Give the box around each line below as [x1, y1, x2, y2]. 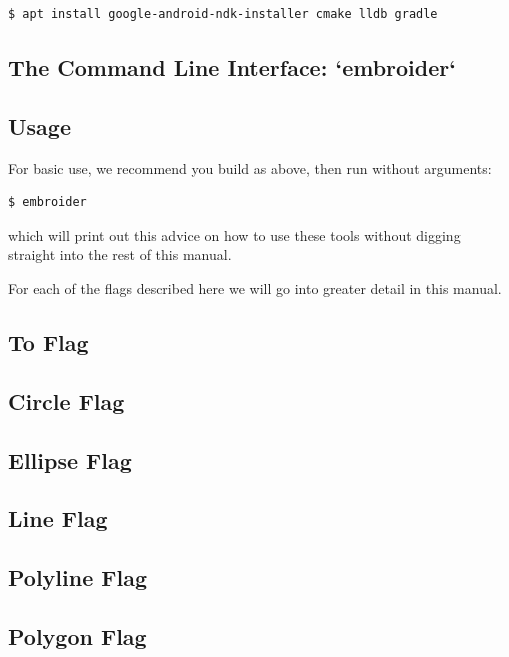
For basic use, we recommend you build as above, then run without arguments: [8, 157, 492, 178]
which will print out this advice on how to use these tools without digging [8, 224, 461, 245]
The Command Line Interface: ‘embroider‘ [8, 51, 456, 82]
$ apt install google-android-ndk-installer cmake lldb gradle [8, 7, 438, 21]
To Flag [8, 326, 89, 357]
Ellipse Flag [8, 444, 132, 475]
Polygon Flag [8, 620, 147, 651]
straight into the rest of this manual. [8, 244, 232, 265]
